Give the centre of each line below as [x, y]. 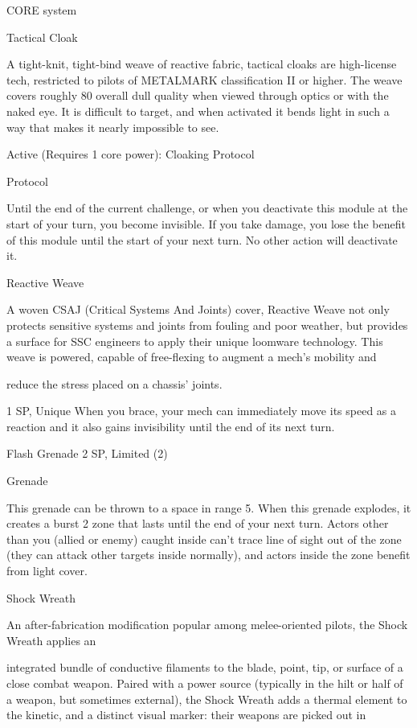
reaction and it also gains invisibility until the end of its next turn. [171, 426]
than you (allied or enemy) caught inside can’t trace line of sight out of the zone [204, 539]
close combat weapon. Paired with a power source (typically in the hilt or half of [205, 683]
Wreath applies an [51, 640]
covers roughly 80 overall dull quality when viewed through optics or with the [198, 95]
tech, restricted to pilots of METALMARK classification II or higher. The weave [204, 79]
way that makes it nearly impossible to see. [113, 127]
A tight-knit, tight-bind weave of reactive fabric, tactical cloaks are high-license [202, 64]
